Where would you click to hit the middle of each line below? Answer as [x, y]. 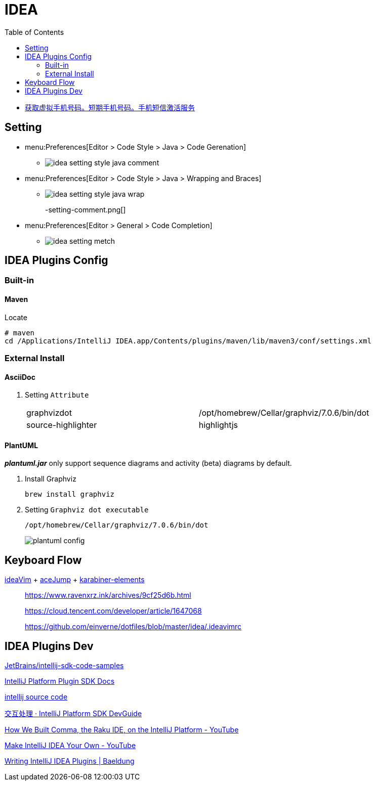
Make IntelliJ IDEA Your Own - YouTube [70, 746]
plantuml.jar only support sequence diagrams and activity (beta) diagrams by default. [148, 463]
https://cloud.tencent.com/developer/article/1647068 [113, 611]
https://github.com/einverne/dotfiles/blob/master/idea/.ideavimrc [133, 627]
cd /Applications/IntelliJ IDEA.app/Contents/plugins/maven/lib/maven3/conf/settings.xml [188, 341]
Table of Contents [34, 32]
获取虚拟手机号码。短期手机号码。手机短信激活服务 [110, 107]
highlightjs [218, 425]
